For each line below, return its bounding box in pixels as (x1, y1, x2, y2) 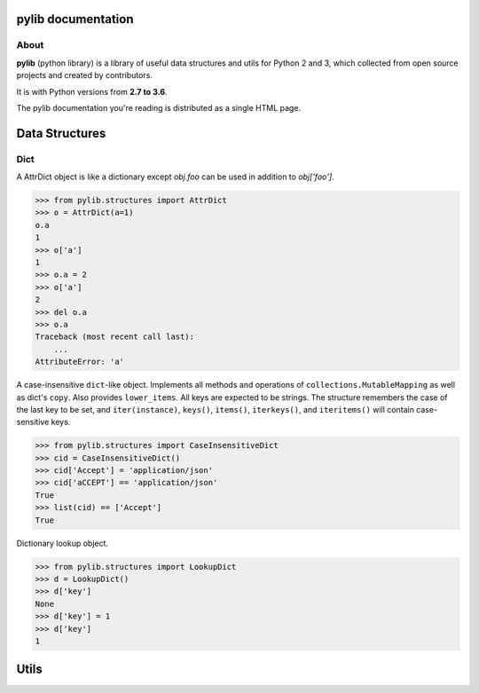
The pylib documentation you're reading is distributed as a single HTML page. (16, 102, 302, 113)
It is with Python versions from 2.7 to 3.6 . (16, 86, 168, 97)
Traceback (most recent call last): (35, 332, 195, 342)
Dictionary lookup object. (16, 538, 109, 548)
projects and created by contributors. (16, 70, 153, 81)
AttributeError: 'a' (35, 357, 124, 367)
